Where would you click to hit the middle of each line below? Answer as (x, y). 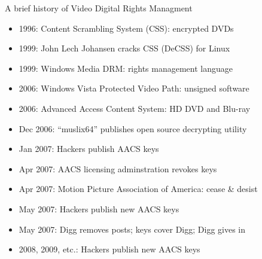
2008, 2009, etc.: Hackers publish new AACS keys (109, 249)
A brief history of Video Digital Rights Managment (99, 8)
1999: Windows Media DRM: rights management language (126, 68)
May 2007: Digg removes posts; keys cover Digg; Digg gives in (132, 229)
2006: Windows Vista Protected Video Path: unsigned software (134, 88)
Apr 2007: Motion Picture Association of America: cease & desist (138, 189)
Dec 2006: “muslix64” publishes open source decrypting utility (133, 128)
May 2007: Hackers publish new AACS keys (99, 208)
